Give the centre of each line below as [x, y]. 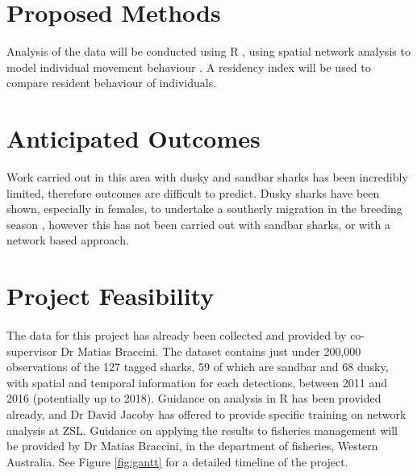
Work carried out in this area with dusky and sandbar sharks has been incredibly [207, 177]
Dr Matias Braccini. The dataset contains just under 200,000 [211, 351]
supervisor [32, 351]
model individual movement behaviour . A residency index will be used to [189, 67]
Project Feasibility [111, 296]
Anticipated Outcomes [133, 138]
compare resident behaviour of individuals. [112, 83]
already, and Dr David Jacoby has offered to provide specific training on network [206, 413]
